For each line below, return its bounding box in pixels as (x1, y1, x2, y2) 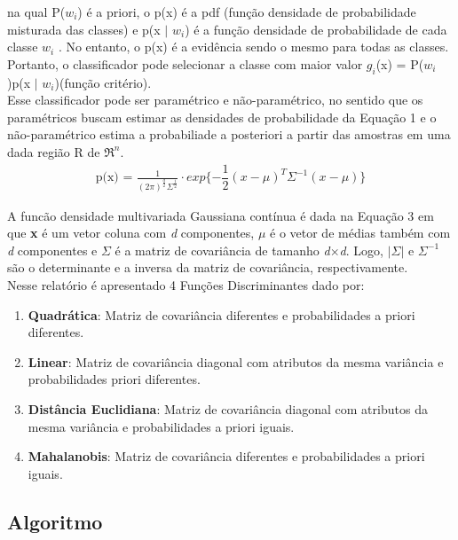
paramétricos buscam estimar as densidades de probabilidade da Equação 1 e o (7, 107, 437, 126)
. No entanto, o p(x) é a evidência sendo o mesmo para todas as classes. (58, 37, 449, 56)
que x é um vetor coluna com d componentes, (7, 223, 255, 242)
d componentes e (7, 240, 98, 259)
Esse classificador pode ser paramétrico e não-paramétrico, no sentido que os (7, 90, 423, 109)
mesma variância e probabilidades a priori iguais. (28, 417, 295, 435)
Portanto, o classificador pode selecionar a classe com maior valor (7, 54, 363, 73)
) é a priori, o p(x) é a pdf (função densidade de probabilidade (77, 3, 416, 20)
